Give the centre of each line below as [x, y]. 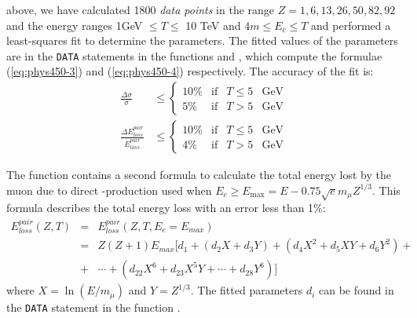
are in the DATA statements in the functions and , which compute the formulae [194, 55]
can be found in [357, 290]
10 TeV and [213, 25]
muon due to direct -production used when [109, 190]
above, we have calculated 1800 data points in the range [141, 9]
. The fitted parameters [247, 290]
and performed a [351, 25]
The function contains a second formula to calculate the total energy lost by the [199, 175]
